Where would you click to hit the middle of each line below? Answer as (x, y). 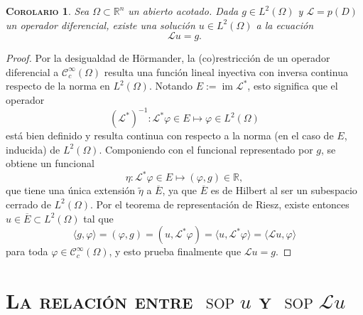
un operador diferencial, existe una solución (101, 25)
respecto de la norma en (58, 86)
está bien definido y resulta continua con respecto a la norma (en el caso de (170, 135)
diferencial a (32, 71)
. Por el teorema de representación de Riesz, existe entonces (220, 204)
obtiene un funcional (50, 163)
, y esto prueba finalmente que (175, 251)
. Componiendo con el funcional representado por (206, 149)
